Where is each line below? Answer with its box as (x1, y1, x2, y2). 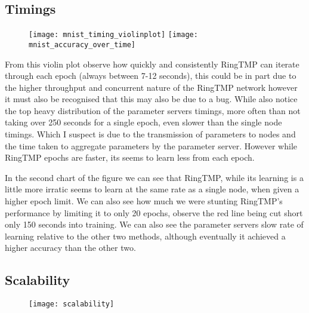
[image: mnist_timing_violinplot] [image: (29, 30, 198, 39)
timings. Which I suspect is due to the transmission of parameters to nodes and (5, 128, 296, 140)
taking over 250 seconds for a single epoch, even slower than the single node (5, 116, 282, 128)
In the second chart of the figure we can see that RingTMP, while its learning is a (5, 171, 304, 183)
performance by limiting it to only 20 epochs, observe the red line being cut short (5, 206, 303, 219)
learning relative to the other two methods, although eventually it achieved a (5, 229, 286, 242)
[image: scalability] (29, 300, 115, 309)
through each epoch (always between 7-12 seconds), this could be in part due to (5, 69, 296, 82)
